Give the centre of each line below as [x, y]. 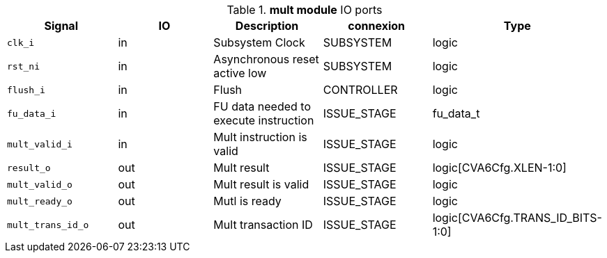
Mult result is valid [261, 184]
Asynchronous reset [266, 59]
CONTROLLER [360, 90]
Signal [61, 26]
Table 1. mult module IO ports [305, 10]
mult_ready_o [40, 201]
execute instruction [264, 120]
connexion [377, 26]
